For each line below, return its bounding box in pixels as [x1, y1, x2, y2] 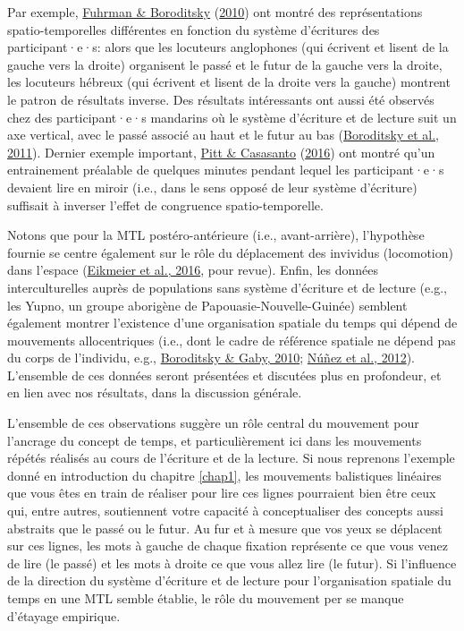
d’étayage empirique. [7, 606, 121, 625]
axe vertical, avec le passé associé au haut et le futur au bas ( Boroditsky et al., [7, 125, 439, 144]
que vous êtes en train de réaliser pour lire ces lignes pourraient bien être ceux [7, 483, 436, 502]
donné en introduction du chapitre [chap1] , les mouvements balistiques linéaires [7, 465, 442, 484]
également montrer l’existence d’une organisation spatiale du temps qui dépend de [7, 313, 458, 332]
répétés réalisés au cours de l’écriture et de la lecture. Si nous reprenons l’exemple [7, 448, 455, 467]
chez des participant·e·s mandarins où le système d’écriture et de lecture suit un [7, 107, 457, 126]
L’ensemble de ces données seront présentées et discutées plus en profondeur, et [7, 365, 442, 384]
